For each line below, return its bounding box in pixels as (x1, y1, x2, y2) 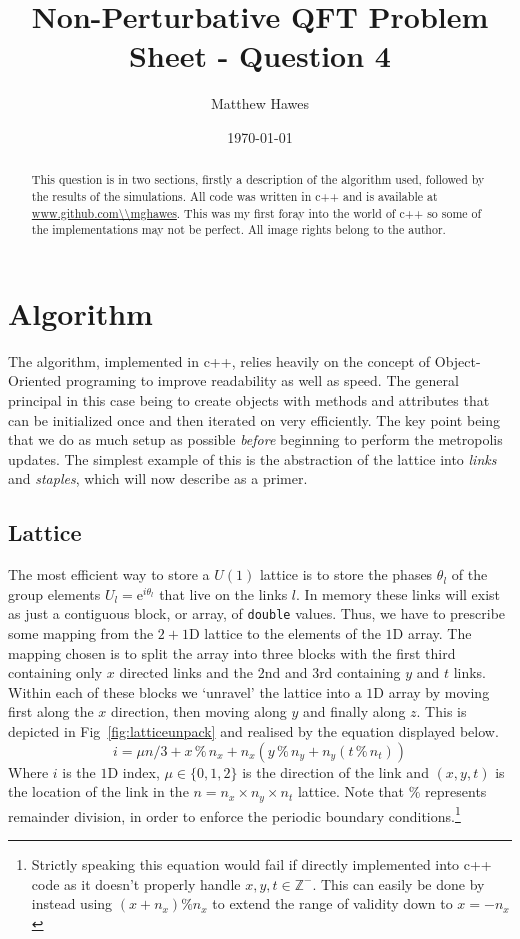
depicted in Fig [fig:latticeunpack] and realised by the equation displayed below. (8, 721, 499, 742)
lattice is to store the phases (259, 564, 433, 585)
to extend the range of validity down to (212, 893, 453, 914)
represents (425, 781, 487, 802)
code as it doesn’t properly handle (31, 873, 241, 894)
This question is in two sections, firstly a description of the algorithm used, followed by (31, 171, 485, 188)
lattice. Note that (297, 781, 405, 802)
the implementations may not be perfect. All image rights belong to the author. (31, 221, 446, 238)
